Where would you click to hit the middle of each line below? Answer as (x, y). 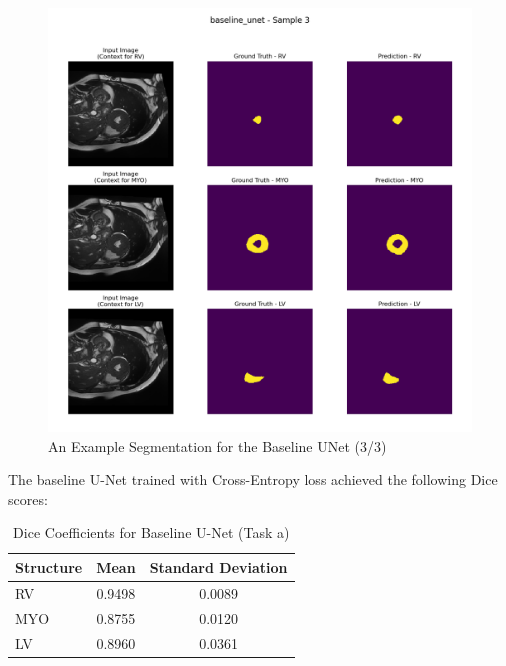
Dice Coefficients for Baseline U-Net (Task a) (151, 532)
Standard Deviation (218, 566)
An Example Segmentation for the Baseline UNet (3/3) (217, 445)
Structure (49, 566)
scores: (28, 498)
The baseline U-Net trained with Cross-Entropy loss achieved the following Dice (253, 479)
